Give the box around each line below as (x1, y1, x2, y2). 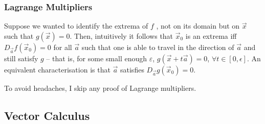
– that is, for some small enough (46, 53, 147, 63)
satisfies (120, 64, 144, 75)
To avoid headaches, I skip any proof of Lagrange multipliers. (4, 82, 196, 93)
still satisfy (4, 53, 38, 63)
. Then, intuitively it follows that (70, 30, 173, 41)
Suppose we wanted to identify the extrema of (4, 20, 148, 31)
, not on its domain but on (156, 20, 240, 31)
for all (53, 41, 72, 52)
